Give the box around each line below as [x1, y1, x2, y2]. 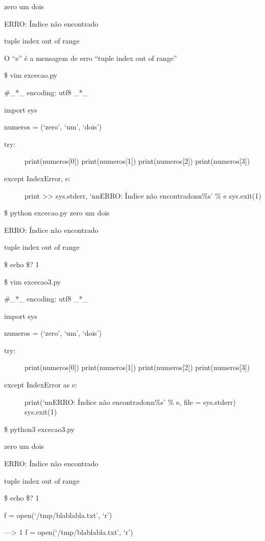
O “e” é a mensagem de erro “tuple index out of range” [4, 52, 177, 63]
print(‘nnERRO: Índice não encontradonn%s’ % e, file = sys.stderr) [25, 396, 236, 407]
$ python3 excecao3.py [4, 423, 75, 434]
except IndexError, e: [4, 172, 70, 183]
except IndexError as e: [4, 379, 78, 390]
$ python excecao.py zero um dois [4, 207, 110, 218]
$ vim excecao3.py [4, 276, 61, 287]
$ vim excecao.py [4, 70, 58, 80]
